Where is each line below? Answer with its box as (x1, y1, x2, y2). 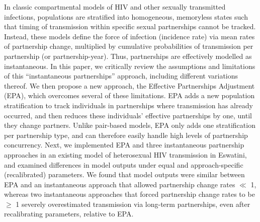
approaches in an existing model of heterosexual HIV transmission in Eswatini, (4, 149, 247, 160)
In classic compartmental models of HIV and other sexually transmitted (4, 2, 226, 12)
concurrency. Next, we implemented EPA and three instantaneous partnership (4, 139, 244, 150)
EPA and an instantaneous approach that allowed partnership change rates (4, 179, 235, 189)
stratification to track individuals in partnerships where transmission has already (4, 100, 253, 110)
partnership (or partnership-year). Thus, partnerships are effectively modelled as (4, 50, 252, 61)
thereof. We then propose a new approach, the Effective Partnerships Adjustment (4, 80, 255, 91)
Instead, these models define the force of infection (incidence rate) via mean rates (4, 31, 255, 41)
